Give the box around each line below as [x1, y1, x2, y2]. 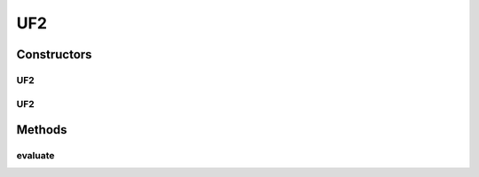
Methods [16, 122, 67, 137]
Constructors [16, 47, 92, 62]
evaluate [16, 150, 55, 162]
